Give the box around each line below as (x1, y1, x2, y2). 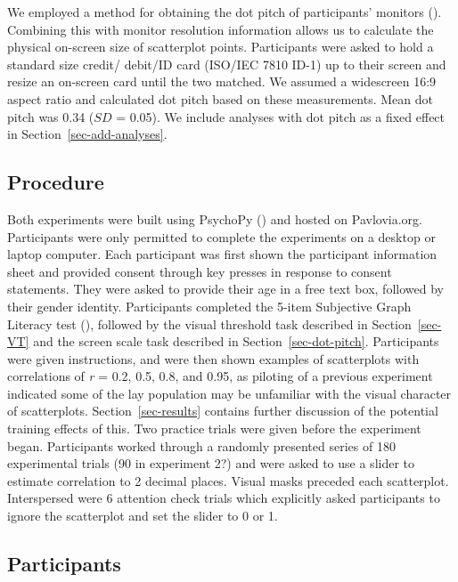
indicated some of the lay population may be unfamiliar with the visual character (7, 384, 452, 402)
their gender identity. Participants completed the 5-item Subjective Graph (7, 296, 412, 315)
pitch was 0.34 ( (7, 107, 94, 125)
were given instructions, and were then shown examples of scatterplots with (7, 349, 420, 368)
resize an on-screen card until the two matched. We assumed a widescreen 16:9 (7, 72, 437, 91)
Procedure (7, 168, 104, 196)
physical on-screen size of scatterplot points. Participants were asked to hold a (7, 37, 434, 56)
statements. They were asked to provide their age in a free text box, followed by (7, 279, 444, 298)
